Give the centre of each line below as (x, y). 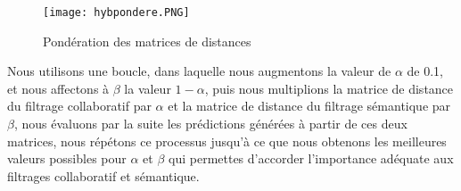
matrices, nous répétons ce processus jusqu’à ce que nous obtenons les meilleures (227, 141)
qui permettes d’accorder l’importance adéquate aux (311, 158)
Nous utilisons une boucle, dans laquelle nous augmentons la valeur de (199, 71)
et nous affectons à (58, 88)
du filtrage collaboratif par (79, 106)
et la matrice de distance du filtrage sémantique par (309, 106)
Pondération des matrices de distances (147, 41)
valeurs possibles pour (67, 158)
